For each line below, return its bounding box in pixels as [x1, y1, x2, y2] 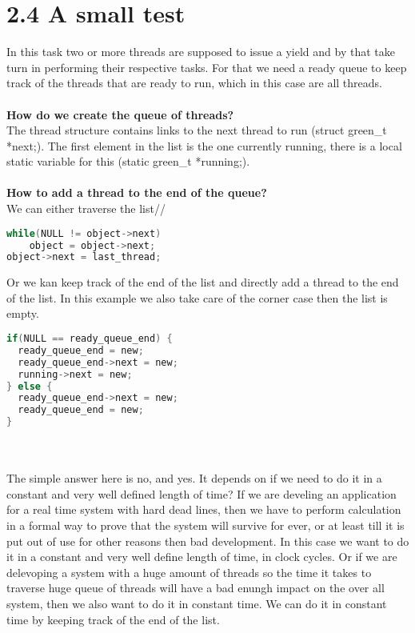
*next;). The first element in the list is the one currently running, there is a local [6, 137, 402, 154]
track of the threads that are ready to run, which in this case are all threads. [6, 74, 382, 91]
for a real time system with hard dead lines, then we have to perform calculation [6, 501, 401, 518]
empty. [6, 305, 39, 322]
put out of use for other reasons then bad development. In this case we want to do [6, 532, 409, 549]
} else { [6, 380, 53, 392]
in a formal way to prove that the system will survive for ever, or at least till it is [6, 517, 405, 534]
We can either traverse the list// [6, 200, 166, 217]
